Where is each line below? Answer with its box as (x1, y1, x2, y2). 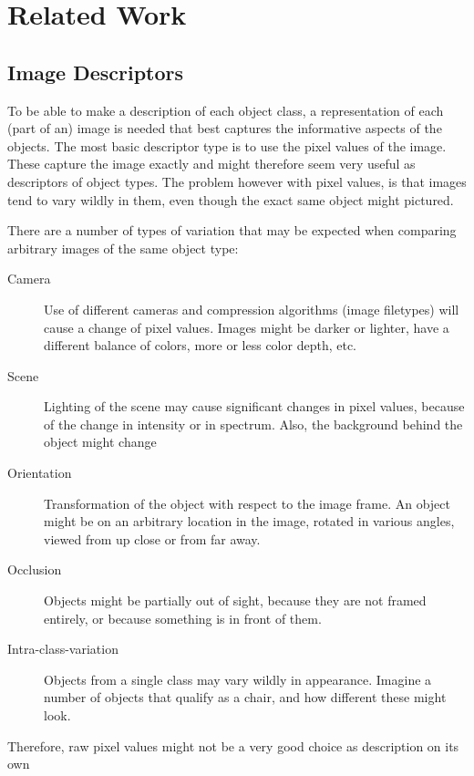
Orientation (7, 463, 72, 482)
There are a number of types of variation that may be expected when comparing (7, 221, 457, 240)
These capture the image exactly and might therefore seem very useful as (7, 154, 416, 173)
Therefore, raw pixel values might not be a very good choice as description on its (7, 736, 459, 755)
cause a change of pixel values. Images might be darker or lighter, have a (44, 317, 449, 336)
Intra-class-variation (7, 639, 118, 658)
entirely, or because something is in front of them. (44, 608, 322, 627)
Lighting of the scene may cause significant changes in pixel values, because (44, 397, 465, 416)
